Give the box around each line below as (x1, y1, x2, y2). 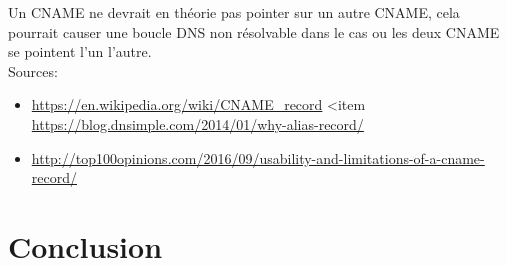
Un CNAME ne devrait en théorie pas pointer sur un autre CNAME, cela (8, 2, 460, 22)
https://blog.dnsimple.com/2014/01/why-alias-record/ (31, 113, 364, 134)
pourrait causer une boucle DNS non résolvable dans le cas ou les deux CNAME (8, 21, 500, 42)
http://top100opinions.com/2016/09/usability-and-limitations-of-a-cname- (31, 147, 485, 168)
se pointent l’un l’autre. (8, 41, 152, 62)
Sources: (8, 60, 58, 81)
